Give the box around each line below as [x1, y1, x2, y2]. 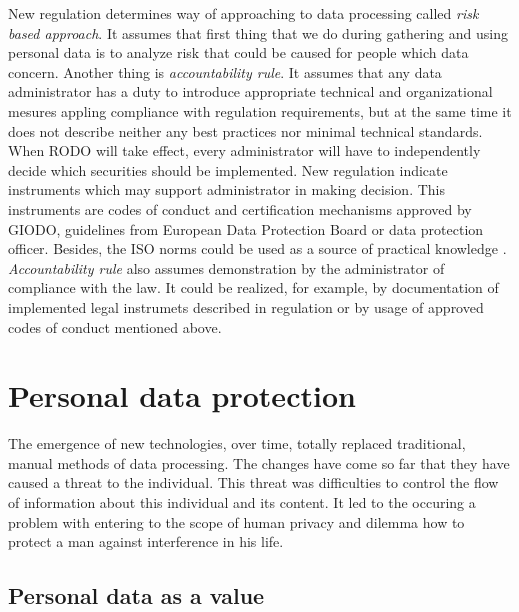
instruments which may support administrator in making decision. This [8, 179, 445, 200]
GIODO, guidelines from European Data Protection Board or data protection [8, 218, 484, 239]
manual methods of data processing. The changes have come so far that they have [8, 452, 510, 473]
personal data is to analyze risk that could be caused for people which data [8, 42, 469, 63]
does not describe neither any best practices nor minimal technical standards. [8, 120, 483, 141]
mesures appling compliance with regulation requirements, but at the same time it [8, 100, 512, 121]
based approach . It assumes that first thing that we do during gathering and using [8, 22, 508, 43]
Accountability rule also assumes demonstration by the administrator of [8, 257, 445, 278]
